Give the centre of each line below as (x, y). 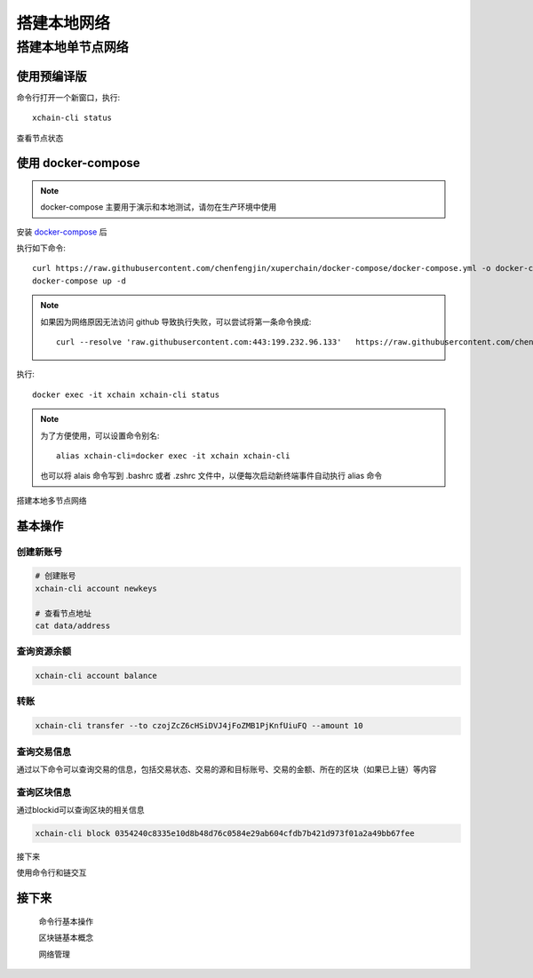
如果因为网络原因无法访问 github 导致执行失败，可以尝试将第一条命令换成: (176, 322)
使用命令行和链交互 (52, 873)
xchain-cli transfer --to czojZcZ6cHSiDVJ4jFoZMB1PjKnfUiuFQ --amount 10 (199, 726)
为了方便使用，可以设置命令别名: (100, 435)
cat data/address (73, 625)
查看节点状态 (40, 138)
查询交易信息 (44, 751)
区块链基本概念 (66, 938)
